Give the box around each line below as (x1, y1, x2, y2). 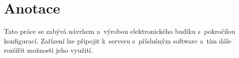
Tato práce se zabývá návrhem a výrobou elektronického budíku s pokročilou (4, 26, 236, 36)
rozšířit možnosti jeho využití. (4, 45, 93, 55)
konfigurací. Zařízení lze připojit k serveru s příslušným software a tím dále (4, 35, 231, 45)
